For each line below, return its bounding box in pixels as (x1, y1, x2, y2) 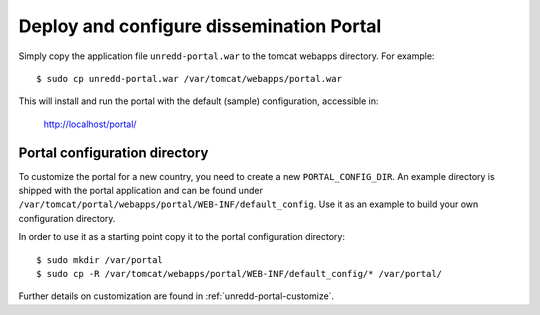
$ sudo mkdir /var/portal (36, 254, 164, 265)
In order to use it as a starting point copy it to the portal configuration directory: (18, 231, 345, 243)
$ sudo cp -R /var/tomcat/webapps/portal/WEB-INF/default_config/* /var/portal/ (36, 268, 443, 279)
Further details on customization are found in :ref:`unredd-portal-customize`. (18, 290, 335, 302)
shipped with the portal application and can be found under (18, 185, 264, 197)
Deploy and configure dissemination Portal (18, 15, 382, 37)
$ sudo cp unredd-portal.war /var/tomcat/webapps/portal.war (36, 73, 342, 84)
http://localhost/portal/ (43, 118, 137, 130)
